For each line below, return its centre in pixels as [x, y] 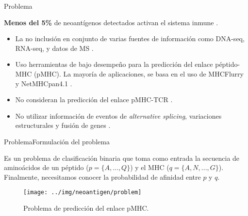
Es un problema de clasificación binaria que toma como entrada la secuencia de [122, 158]
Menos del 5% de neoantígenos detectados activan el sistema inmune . [111, 22]
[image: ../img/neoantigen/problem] [83, 193]
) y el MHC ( [150, 167]
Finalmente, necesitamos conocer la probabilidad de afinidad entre [102, 177]
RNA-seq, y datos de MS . [54, 48]
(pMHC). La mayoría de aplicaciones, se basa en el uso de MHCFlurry [139, 73]
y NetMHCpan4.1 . [44, 83]
